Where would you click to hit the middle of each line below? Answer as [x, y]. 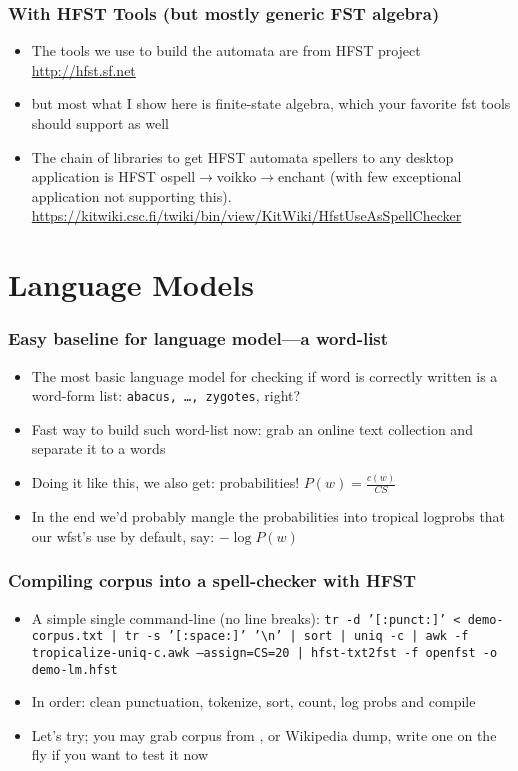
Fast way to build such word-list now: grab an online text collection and [252, 428]
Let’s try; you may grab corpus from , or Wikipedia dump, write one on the [264, 734]
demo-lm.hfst [74, 669]
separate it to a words [98, 448]
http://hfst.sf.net [83, 69]
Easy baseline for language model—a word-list [198, 338]
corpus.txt [67, 636]
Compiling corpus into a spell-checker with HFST [212, 580]
